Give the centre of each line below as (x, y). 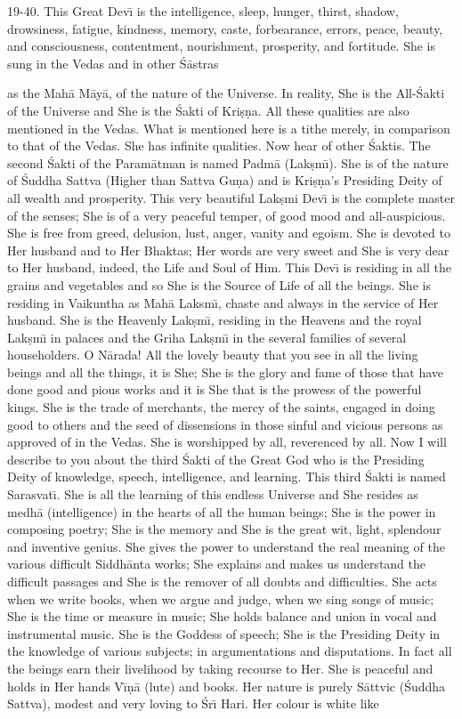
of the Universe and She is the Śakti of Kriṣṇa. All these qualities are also (208, 110)
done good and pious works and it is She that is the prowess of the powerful (215, 389)
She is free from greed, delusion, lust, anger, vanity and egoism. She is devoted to (229, 233)
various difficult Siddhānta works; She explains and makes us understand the (217, 564)
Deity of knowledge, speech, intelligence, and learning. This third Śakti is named (227, 477)
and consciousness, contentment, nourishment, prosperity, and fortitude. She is (222, 46)
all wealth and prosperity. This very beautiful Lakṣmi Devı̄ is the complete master (231, 197)
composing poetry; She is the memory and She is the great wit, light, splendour (224, 529)
